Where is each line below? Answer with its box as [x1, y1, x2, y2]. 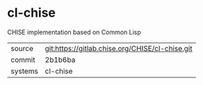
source [10, 43, 33, 53]
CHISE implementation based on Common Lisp [7, 28, 141, 36]
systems [10, 66, 38, 76]
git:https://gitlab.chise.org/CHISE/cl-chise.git [44, 43, 193, 53]
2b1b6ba [44, 54, 76, 64]
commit [10, 54, 35, 64]
